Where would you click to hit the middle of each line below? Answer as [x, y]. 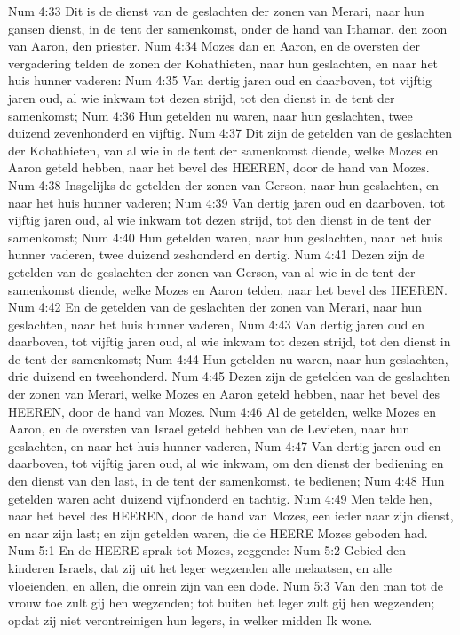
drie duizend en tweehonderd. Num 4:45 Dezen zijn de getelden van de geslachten [230, 376]
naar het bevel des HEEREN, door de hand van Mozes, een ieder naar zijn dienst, [231, 516]
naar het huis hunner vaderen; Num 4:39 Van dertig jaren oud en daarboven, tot [227, 202]
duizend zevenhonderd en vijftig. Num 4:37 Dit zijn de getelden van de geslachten [230, 133]
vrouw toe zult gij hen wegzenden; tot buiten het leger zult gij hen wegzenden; [222, 603]
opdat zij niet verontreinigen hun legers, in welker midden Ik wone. [190, 619]
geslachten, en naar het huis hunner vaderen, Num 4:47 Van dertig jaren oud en [225, 445]
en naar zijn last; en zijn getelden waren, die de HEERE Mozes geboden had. [218, 532]
